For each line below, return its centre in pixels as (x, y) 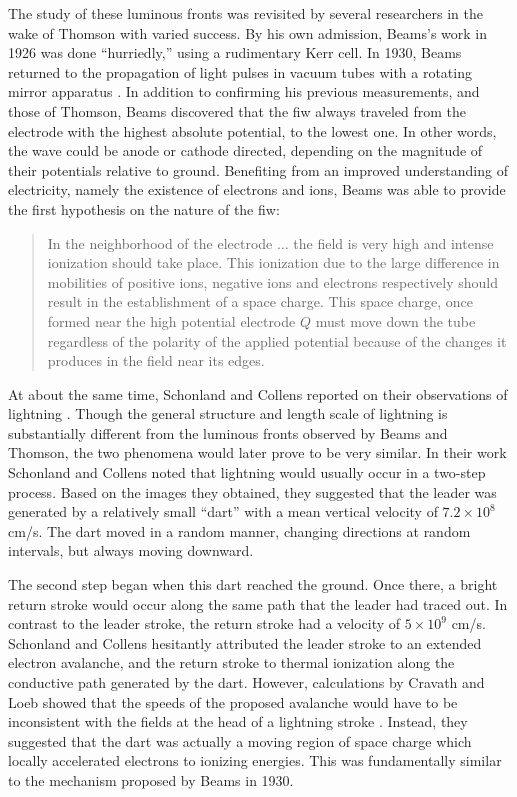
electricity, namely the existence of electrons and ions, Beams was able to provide (257, 189)
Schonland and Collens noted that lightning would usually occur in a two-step (247, 472)
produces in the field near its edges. (156, 360)
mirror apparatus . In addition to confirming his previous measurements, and (244, 91)
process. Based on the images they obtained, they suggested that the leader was (252, 491)
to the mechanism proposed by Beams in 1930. (151, 779)
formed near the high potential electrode (171, 320)
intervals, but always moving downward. (131, 550)
